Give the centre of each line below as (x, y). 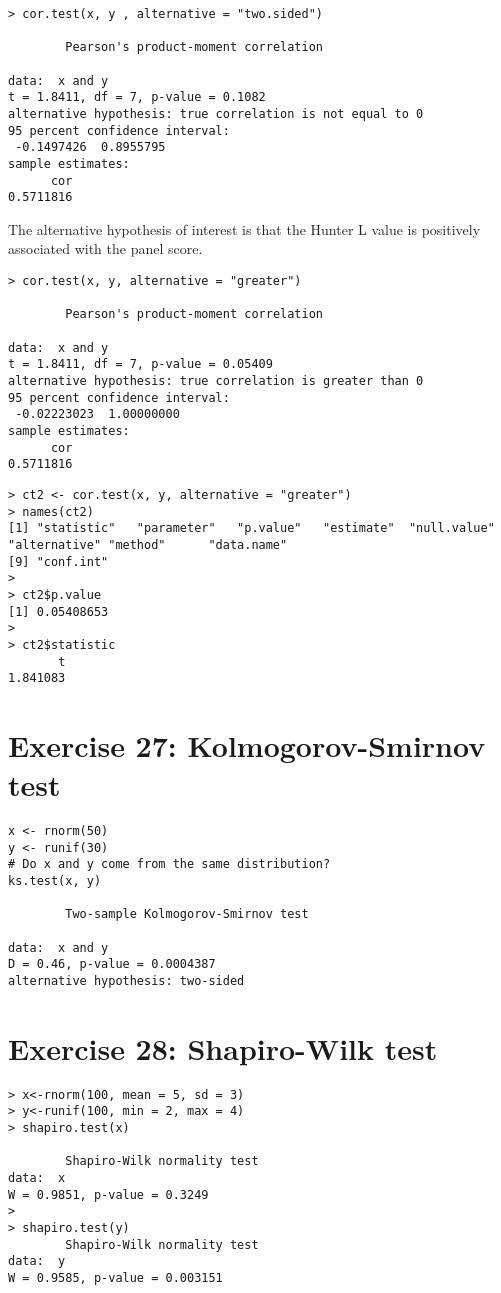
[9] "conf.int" (58, 561)
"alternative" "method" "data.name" (148, 544)
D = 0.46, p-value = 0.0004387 (112, 964)
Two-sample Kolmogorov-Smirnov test (187, 914)
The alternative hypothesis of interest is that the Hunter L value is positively (244, 228)
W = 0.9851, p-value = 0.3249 (108, 1194)
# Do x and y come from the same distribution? (169, 864)
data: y (37, 1261)
